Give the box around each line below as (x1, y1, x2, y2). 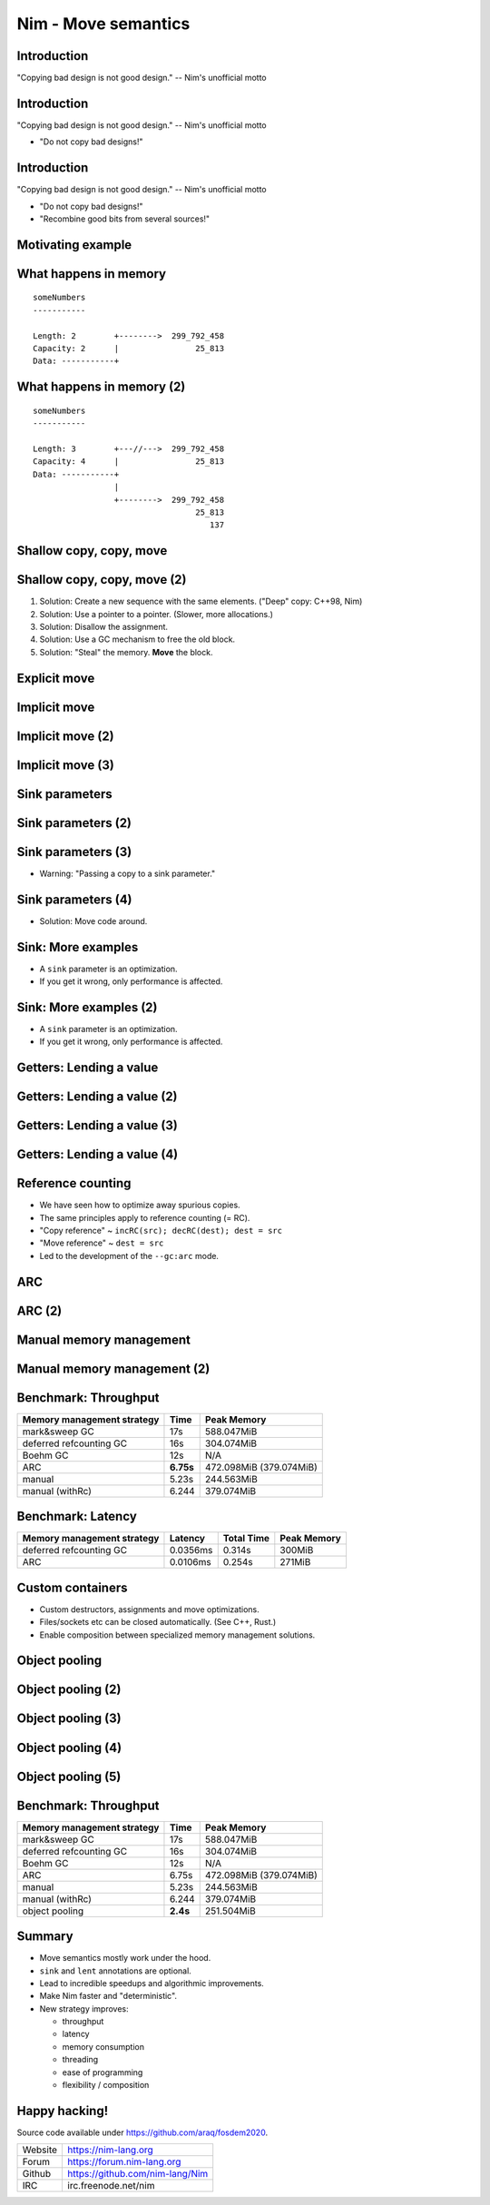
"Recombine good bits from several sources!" (39, 213, 211, 224)
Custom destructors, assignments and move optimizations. (39, 1603, 260, 1615)
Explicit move (16, 670, 95, 685)
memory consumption (62, 2041, 145, 2052)
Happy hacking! (16, 2102, 109, 2119)
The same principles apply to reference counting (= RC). (39, 1212, 250, 1223)
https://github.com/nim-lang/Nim (67, 2168, 209, 2180)
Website (22, 2143, 58, 2156)
